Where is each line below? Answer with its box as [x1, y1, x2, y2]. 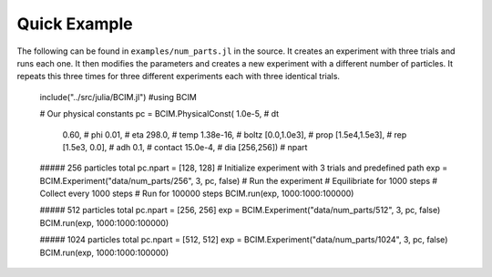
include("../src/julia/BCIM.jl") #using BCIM [39, 91, 198, 102]
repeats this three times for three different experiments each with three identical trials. [16, 71, 341, 82]
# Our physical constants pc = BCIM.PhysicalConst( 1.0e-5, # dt [39, 108, 280, 119]
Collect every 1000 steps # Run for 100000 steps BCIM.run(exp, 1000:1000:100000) [39, 188, 354, 200]
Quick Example [16, 14, 134, 34]
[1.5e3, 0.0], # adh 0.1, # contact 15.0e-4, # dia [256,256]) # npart [62, 141, 308, 152]
